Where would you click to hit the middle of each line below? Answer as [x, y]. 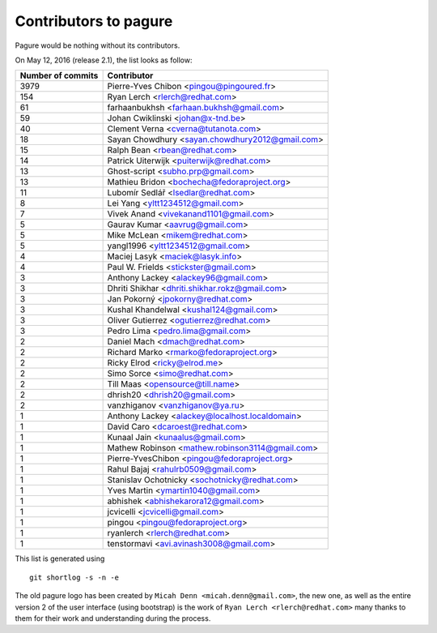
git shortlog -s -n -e [74, 577]
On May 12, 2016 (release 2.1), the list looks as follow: [104, 60]
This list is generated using [60, 558]
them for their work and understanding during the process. [113, 618]
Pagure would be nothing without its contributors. [98, 45]
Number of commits [59, 75]
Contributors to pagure [94, 21]
